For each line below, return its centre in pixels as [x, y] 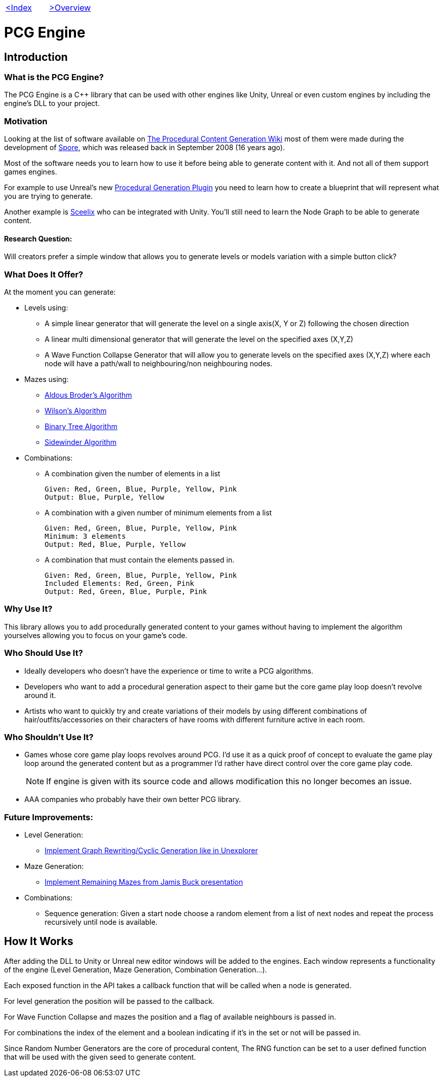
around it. [40, 695]
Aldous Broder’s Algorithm [88, 395]
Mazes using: [47, 379]
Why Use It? [28, 609]
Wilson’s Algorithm [76, 411]
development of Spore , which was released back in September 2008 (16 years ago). [144, 148]
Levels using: [46, 308]
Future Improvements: [49, 817]
